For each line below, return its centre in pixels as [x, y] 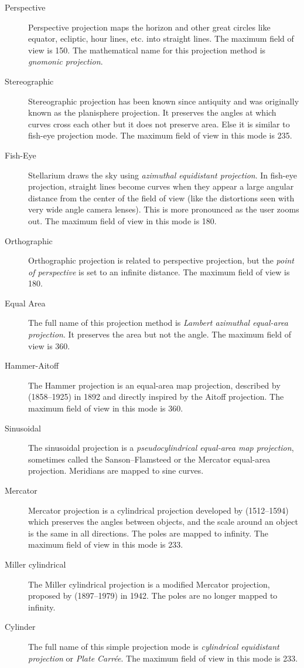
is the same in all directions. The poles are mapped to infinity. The [148, 533]
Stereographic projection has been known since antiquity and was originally [164, 101]
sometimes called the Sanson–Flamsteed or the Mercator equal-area [149, 459]
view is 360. [49, 345]
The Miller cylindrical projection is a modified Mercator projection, [149, 584]
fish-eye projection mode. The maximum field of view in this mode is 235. [160, 135]
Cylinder [20, 627]
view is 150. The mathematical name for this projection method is [147, 50]
